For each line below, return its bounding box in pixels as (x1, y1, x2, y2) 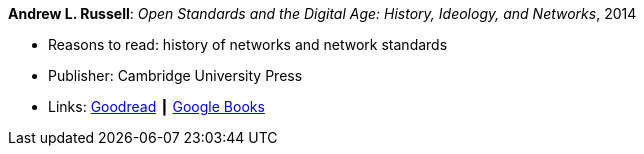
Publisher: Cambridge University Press (48, 67, 303, 84)
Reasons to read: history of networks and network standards (48, 36, 448, 53)
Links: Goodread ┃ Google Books (48, 98, 265, 115)
